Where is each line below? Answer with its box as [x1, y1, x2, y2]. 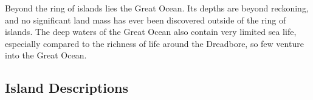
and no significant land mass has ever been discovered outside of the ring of [5, 13, 286, 26]
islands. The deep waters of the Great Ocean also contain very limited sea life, [5, 25, 297, 38]
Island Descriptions [5, 78, 129, 97]
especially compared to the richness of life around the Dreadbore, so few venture [5, 37, 304, 49]
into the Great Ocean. [5, 49, 87, 61]
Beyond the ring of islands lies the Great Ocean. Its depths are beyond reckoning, [5, 2, 309, 14]
